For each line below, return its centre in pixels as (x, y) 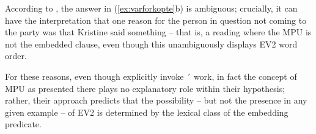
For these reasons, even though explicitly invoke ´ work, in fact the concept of (151, 76)
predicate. (23, 124)
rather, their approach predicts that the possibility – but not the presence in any (156, 100)
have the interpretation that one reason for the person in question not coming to (156, 20)
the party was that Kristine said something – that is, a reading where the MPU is (158, 32)
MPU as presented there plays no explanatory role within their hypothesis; (145, 88)
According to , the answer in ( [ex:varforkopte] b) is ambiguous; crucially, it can (151, 8)
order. (16, 56)
